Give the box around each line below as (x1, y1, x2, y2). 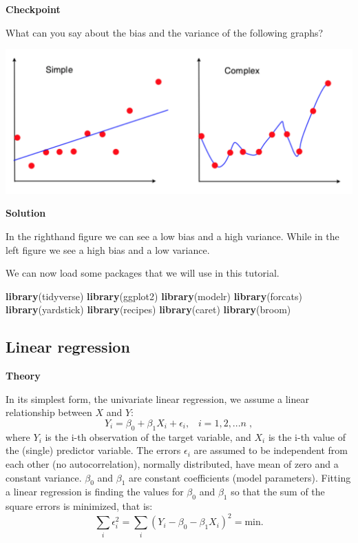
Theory (6, 368, 41, 383)
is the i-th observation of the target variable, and (45, 429, 251, 444)
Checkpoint (6, 2, 61, 16)
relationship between (6, 405, 92, 419)
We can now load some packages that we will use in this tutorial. (6, 266, 280, 280)
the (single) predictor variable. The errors (6, 443, 181, 457)
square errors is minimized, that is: (6, 499, 153, 513)
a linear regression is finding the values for (6, 484, 184, 499)
